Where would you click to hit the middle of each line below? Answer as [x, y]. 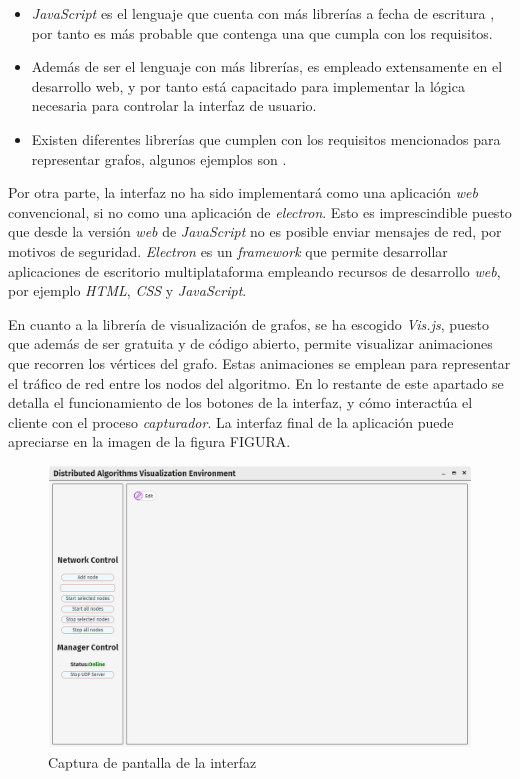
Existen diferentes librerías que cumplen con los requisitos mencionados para [266, 138]
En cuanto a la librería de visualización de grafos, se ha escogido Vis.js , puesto [248, 323]
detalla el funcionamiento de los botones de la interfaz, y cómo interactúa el [240, 402]
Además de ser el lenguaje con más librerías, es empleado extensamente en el [267, 66]
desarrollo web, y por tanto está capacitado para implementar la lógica [248, 85]
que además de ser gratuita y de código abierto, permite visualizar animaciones [250, 343]
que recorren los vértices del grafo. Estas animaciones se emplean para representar [259, 362]
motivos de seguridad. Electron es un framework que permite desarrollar [228, 250]
